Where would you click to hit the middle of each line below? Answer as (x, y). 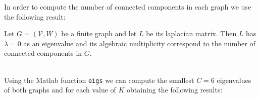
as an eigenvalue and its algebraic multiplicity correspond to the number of (139, 43)
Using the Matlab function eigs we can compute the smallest (99, 80)
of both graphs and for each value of (60, 90)
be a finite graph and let (99, 33)
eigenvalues (234, 80)
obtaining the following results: (175, 90)
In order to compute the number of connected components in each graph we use (128, 7)
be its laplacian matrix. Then (191, 33)
